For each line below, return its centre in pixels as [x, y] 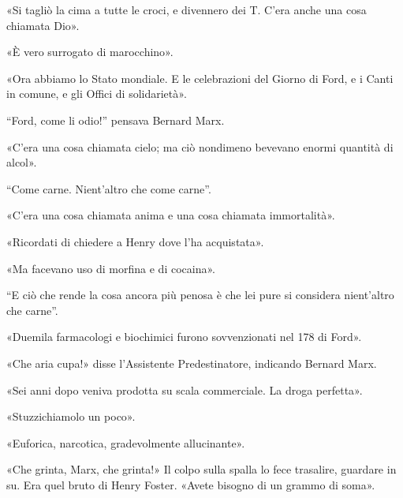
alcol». [22, 162]
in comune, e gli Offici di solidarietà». [97, 94]
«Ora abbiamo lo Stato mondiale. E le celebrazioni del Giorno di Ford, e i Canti [200, 78]
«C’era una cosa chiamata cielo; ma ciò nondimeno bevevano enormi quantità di [200, 146]
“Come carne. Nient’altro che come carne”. [109, 188]
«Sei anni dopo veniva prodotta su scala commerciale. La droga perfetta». [185, 389]
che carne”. [32, 310]
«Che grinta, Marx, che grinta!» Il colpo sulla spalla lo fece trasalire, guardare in [201, 469]
